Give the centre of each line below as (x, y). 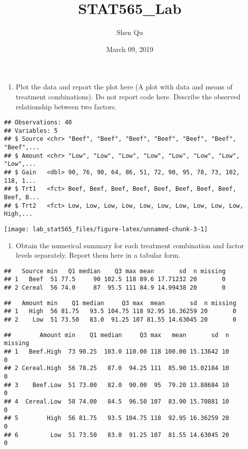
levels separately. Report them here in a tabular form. (98, 255)
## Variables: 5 (31, 131)
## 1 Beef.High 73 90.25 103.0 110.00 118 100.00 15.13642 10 (117, 352)
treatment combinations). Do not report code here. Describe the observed (128, 96)
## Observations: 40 (38, 123)
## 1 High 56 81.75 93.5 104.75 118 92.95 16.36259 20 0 (120, 311)
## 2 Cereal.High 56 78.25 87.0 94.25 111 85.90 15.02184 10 (117, 368)
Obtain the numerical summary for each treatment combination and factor (130, 245)
